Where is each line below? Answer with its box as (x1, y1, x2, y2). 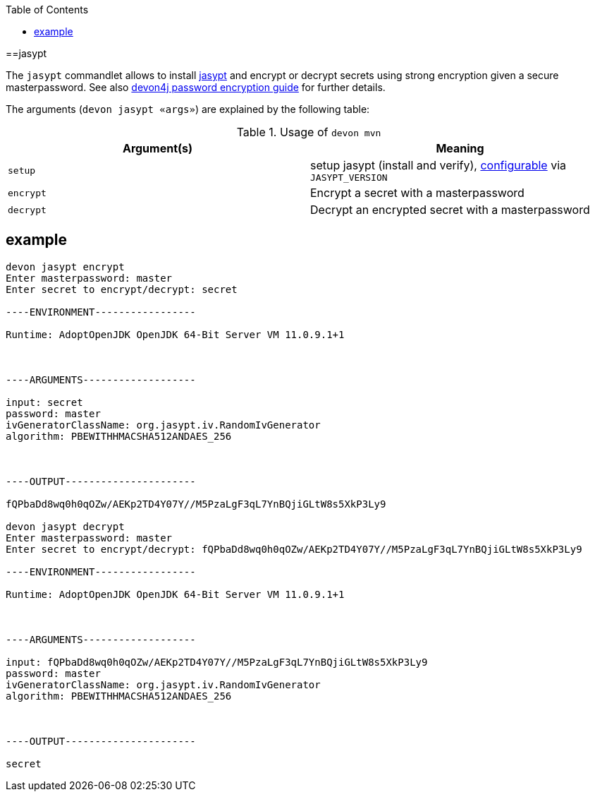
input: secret (6, 396, 83, 408)
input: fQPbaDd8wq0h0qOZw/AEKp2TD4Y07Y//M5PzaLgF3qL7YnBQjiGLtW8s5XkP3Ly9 (6, 656, 428, 668)
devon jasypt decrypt (6, 520, 125, 532)
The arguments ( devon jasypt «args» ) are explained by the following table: (6, 103, 370, 115)
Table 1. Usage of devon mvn (236, 125, 381, 139)
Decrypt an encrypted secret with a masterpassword (310, 203, 590, 217)
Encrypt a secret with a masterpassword (310, 186, 525, 200)
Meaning (436, 141, 484, 155)
